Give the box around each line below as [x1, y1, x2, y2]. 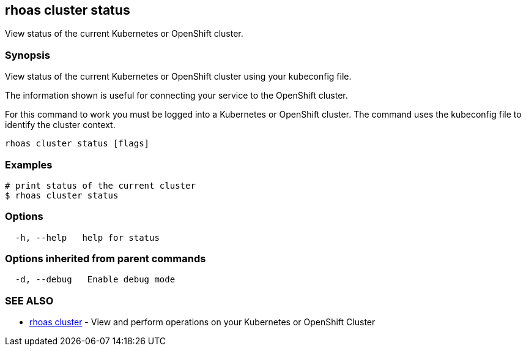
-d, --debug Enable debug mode [15, 274, 176, 285]
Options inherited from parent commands [5, 252, 206, 265]
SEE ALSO [5, 294, 54, 307]
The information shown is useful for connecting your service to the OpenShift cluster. [5, 90, 348, 101]
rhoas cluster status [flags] [5, 138, 150, 149]
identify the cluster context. [5, 119, 116, 130]
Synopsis [5, 48, 50, 61]
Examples [5, 158, 53, 171]
